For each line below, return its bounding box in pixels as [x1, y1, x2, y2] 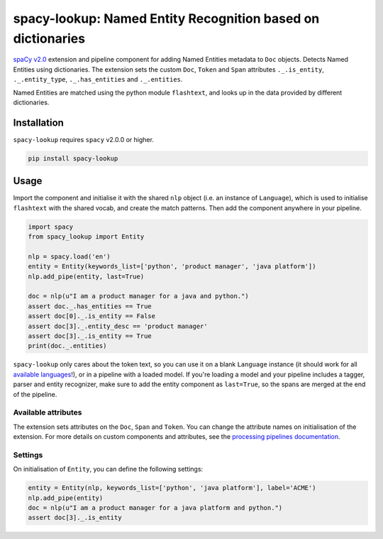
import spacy [28, 222, 74, 231]
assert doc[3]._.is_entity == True [28, 332, 152, 340]
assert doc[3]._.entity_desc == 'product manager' [28, 322, 209, 330]
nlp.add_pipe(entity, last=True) [28, 272, 145, 281]
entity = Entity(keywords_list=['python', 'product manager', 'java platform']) [28, 263, 316, 271]
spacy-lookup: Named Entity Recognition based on [13, 11, 320, 26]
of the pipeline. [13, 390, 57, 398]
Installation [13, 116, 64, 129]
